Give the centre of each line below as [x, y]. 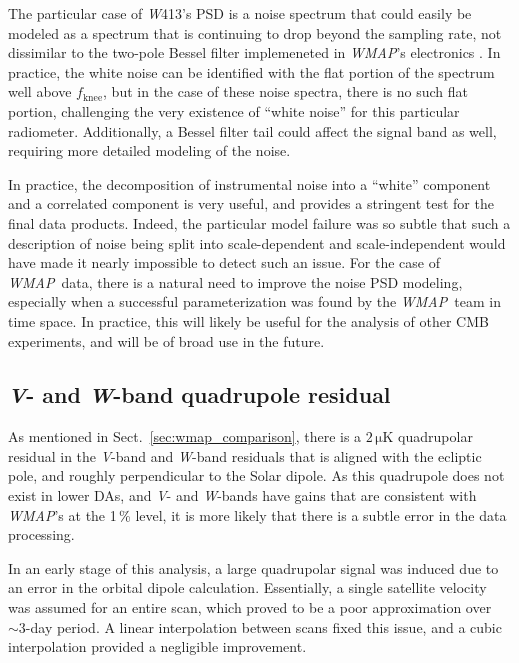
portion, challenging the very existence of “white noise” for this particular [234, 110]
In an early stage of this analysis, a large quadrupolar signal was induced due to [253, 567]
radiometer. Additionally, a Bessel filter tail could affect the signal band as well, [252, 130]
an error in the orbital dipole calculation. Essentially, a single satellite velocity [247, 587]
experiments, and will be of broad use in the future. [166, 340]
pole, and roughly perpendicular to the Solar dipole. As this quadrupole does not [256, 475]
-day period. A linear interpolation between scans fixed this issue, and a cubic [263, 626]
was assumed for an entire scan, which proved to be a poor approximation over [250, 607]
